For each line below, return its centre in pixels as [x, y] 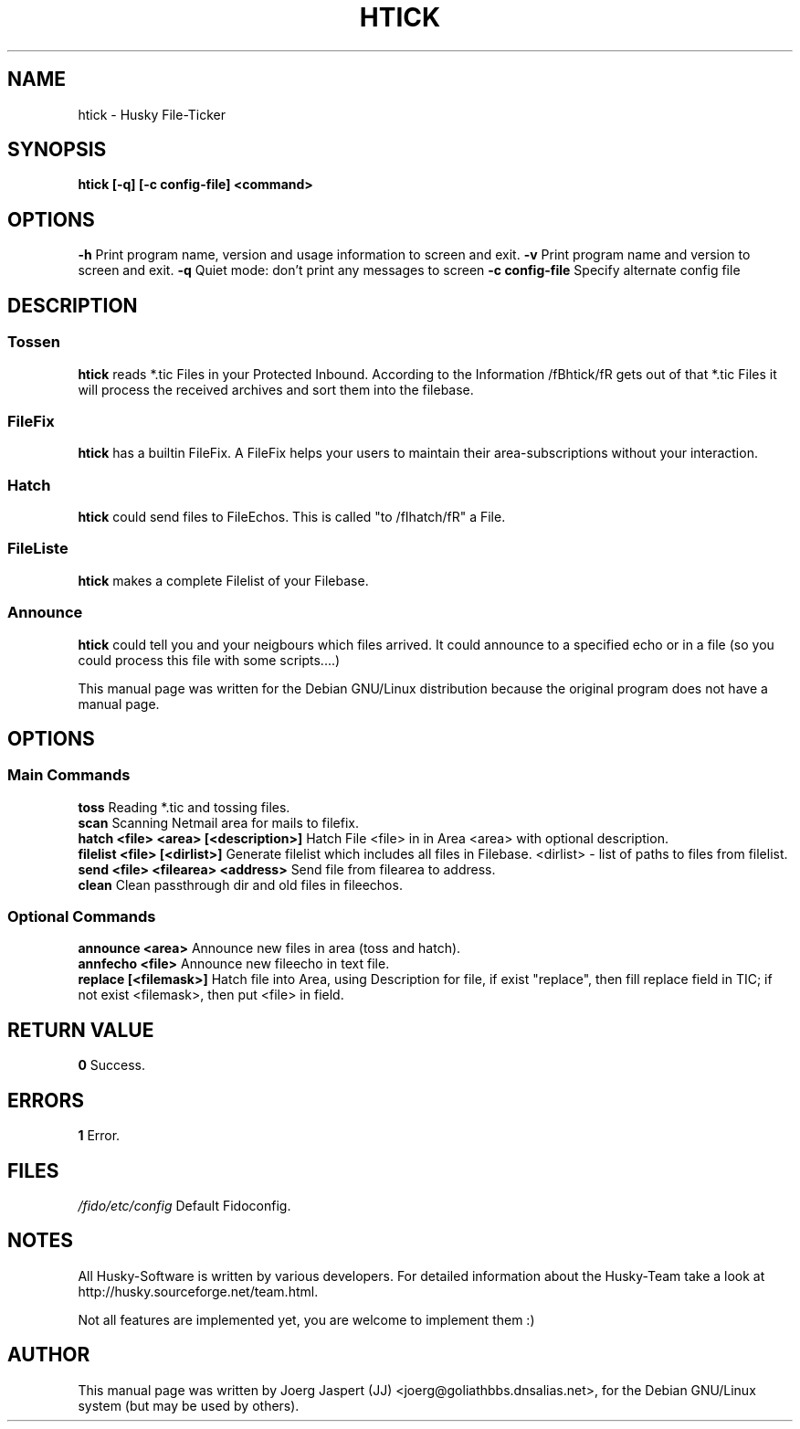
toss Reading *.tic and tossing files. [184, 807]
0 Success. [112, 1065]
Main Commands [69, 775]
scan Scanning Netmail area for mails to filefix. [218, 822]
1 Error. [99, 1136]
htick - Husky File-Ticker [152, 114]
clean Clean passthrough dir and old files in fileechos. [240, 884]
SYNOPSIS [57, 150]
